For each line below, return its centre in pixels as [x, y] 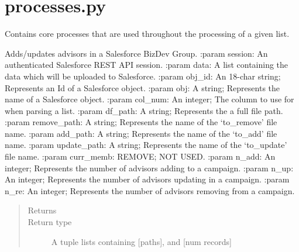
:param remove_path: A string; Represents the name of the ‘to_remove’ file [141, 122]
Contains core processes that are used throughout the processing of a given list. [147, 34]
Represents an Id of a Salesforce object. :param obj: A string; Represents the [142, 87]
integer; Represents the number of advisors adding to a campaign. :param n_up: [149, 168]
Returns [42, 210]
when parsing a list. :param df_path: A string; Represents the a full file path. [144, 110]
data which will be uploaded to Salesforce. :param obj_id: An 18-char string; [143, 76]
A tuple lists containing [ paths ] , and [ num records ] [141, 241]
